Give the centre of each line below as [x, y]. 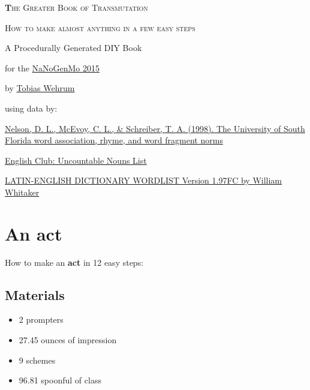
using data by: [31, 108]
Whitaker [22, 192]
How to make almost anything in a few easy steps [100, 27]
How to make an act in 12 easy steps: [74, 262]
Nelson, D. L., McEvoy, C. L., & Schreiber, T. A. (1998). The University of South [155, 128]
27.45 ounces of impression [68, 340]
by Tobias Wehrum [40, 88]
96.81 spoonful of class [60, 380]
